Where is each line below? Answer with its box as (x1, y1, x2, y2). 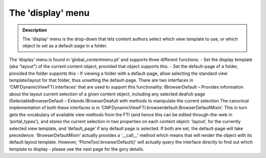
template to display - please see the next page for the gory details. (9, 146, 145, 152)
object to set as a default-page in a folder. (22, 43, 108, 49)
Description (22, 27, 47, 33)
